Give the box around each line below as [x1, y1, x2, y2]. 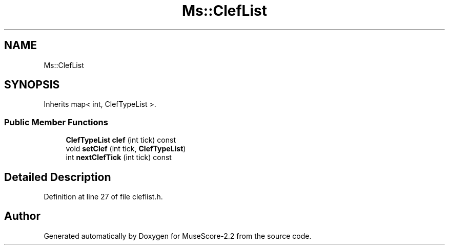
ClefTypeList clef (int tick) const [66, 135, 176, 145]
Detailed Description [4, 170, 111, 184]
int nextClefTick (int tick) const [66, 153, 172, 162]
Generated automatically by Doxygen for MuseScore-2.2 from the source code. [44, 231, 312, 240]
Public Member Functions [4, 117, 108, 127]
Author [4, 210, 40, 223]
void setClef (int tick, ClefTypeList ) [66, 144, 186, 153]
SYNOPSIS [4, 78, 60, 92]
